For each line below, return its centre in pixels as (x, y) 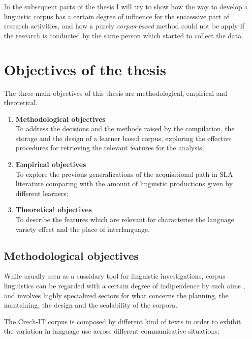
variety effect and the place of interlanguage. (83, 229)
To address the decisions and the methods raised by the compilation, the (125, 128)
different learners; (42, 193)
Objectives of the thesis (85, 69)
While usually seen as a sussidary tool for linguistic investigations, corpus (115, 276)
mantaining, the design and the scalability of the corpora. (91, 305)
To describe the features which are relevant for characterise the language (125, 219)
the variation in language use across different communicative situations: (112, 331)
